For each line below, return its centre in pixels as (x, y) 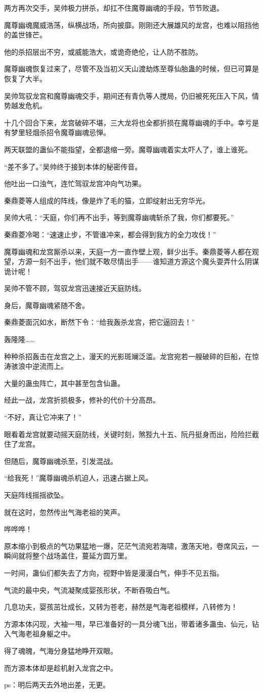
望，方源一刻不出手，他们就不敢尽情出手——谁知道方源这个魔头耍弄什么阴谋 (131, 261)
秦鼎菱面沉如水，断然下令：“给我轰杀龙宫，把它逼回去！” (100, 322)
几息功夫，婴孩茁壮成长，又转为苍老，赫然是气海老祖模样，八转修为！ (121, 607)
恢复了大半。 (25, 78)
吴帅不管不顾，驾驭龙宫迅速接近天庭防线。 (75, 288)
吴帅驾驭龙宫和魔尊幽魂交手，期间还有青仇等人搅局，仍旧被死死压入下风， (128, 95)
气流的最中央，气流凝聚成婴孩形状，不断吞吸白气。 (89, 590)
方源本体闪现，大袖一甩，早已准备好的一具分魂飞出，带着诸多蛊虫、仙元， (128, 623)
